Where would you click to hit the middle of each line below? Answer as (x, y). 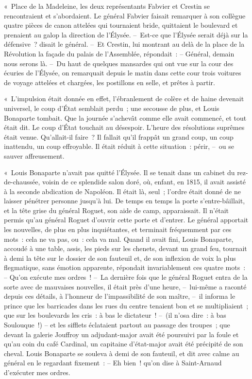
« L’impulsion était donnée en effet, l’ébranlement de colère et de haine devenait (124, 99)
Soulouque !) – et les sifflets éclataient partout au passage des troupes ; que (117, 325)
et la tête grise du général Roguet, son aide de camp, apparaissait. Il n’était (116, 210)
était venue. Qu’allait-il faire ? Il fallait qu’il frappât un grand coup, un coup (119, 136)
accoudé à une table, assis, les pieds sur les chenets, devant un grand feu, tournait (126, 248)
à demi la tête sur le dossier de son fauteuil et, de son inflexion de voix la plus (120, 258)
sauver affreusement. (34, 155)
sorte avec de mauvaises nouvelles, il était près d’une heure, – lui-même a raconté (125, 286)
